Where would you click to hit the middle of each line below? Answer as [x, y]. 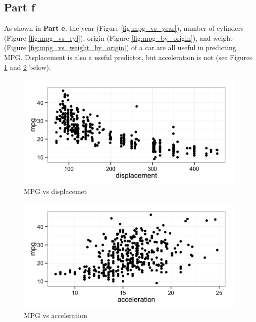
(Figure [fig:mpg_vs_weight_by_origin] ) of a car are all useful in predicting [120, 47]
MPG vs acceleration [55, 315]
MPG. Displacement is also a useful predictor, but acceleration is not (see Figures [128, 57]
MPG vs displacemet [55, 191]
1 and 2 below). [27, 67]
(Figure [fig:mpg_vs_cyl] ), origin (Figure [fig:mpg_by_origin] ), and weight [118, 37]
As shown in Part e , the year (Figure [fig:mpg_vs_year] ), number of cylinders [124, 28]
